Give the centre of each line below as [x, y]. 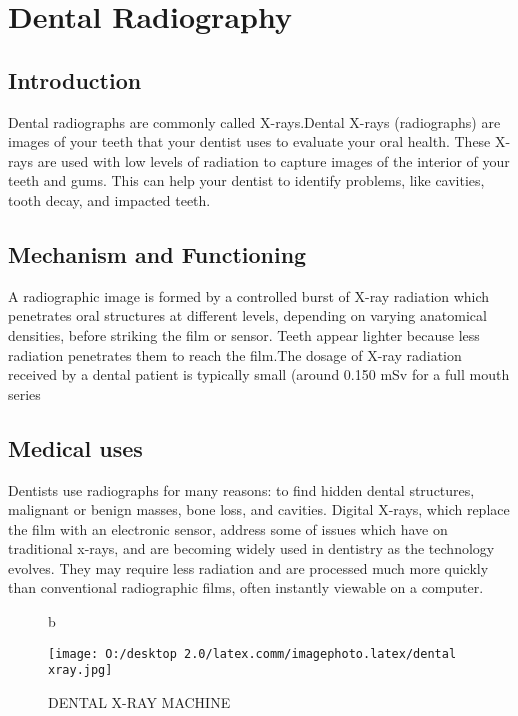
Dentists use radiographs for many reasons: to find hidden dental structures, [241, 489]
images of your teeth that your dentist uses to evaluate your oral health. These [249, 141]
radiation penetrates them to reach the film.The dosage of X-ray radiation [235, 354]
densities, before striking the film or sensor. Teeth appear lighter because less [244, 334]
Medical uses [75, 447]
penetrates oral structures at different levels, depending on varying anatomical [247, 315]
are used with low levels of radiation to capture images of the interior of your [273, 160]
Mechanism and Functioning [157, 253]
